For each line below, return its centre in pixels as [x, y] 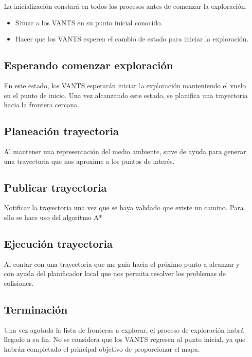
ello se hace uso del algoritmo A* [53, 217]
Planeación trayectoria [62, 131]
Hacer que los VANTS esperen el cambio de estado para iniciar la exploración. [132, 39]
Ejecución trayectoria [58, 243]
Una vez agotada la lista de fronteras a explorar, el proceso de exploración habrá [124, 329]
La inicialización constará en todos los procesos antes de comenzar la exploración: [126, 6]
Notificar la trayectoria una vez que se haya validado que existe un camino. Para [124, 208]
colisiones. [19, 283]
